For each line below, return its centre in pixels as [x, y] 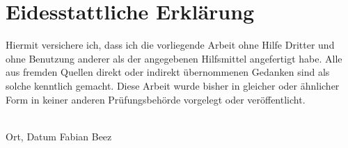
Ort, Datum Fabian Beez [59, 136]
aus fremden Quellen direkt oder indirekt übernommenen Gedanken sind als [168, 72]
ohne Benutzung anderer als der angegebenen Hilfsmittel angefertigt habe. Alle [174, 58]
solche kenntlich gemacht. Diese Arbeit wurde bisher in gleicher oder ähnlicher [173, 85]
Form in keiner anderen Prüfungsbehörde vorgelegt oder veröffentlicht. [156, 99]
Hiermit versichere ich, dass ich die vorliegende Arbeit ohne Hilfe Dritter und [170, 45]
